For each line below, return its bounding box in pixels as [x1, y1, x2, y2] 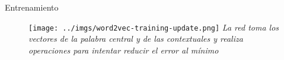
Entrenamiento [5, 1, 59, 13]
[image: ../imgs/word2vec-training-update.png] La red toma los [28, 21, 279, 33]
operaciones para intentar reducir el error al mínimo [28, 44, 219, 56]
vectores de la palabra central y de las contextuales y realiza [28, 32, 243, 45]
